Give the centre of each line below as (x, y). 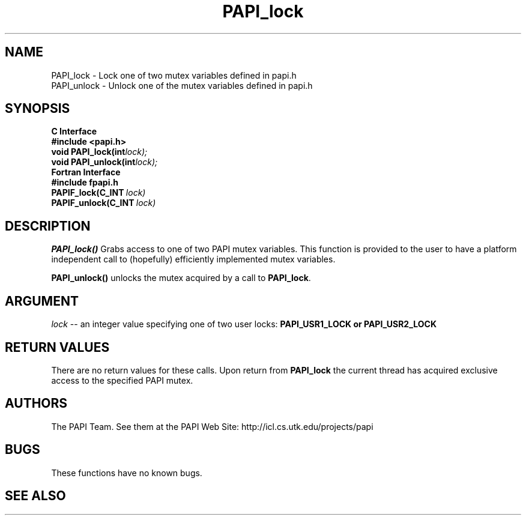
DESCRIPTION (48, 226)
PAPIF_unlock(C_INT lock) (104, 203)
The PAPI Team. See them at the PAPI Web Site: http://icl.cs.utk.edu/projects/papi (212, 426)
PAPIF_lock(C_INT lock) (98, 193)
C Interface (74, 132)
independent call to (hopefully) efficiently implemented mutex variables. (193, 259)
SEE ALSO (35, 496)
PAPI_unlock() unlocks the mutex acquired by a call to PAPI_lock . (181, 278)
